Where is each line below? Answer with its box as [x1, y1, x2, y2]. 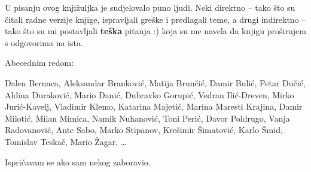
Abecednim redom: [5, 56, 74, 69]
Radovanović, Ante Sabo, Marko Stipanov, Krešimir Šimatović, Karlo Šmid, [5, 123, 283, 136]
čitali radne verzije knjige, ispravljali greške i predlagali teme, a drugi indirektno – [5, 13, 306, 25]
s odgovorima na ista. [5, 36, 83, 49]
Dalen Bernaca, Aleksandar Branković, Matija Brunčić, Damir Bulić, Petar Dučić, [5, 76, 306, 89]
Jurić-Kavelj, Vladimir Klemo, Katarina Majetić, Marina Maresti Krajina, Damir [5, 100, 303, 113]
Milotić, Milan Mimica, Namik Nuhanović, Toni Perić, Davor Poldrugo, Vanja [5, 111, 290, 124]
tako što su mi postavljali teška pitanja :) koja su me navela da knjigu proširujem [5, 25, 306, 37]
